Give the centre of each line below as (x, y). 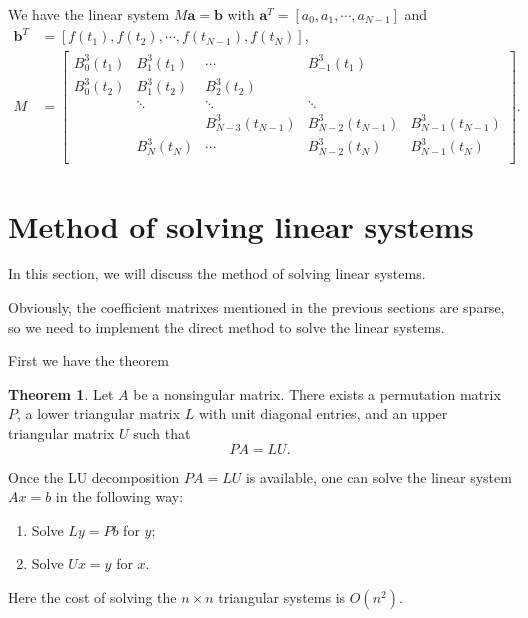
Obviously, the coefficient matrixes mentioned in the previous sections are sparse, (256, 307)
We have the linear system (89, 14)
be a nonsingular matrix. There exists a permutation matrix (317, 393)
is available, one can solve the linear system (378, 476)
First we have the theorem (88, 360)
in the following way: (119, 496)
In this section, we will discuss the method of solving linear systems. (217, 273)
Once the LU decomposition (94, 476)
